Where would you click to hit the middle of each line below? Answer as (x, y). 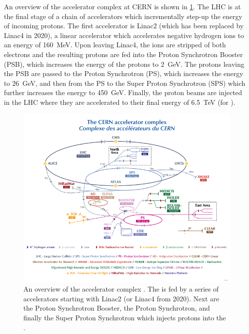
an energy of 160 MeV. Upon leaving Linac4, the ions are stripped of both (115, 45)
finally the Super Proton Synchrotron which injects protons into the (125, 317)
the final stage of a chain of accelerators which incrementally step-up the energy (123, 16)
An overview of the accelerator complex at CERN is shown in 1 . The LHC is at (123, 6)
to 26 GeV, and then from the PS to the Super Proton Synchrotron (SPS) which (125, 83)
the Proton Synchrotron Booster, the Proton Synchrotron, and (117, 308)
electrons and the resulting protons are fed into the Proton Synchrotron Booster (124, 54)
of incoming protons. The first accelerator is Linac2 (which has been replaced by (124, 26)
